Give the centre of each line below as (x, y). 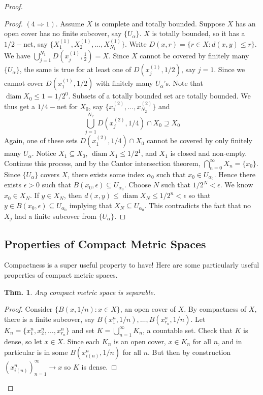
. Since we (229, 69)
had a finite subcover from (56, 216)
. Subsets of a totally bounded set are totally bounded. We (159, 96)
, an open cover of (148, 309)
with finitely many (124, 83)
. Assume (70, 23)
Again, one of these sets (41, 140)
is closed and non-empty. (209, 153)
